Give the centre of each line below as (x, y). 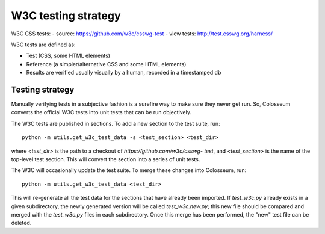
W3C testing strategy (66, 16)
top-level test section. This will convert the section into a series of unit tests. (106, 159)
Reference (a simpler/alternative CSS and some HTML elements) (106, 64)
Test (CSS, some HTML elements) (68, 56)
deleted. (21, 223)
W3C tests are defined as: (43, 45)
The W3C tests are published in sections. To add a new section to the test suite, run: (116, 123)
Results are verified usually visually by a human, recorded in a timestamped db (124, 73)
